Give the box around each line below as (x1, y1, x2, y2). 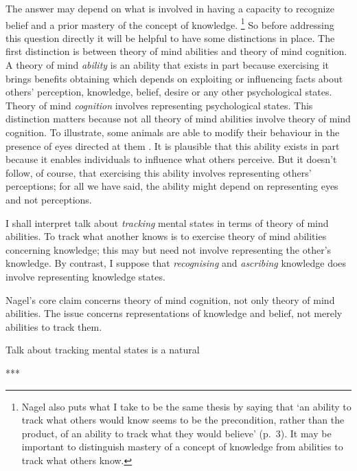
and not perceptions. (5, 192, 92, 206)
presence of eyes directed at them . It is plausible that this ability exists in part (5, 138, 340, 153)
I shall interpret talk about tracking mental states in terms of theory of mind (5, 215, 329, 230)
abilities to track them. (5, 319, 102, 333)
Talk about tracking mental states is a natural (5, 342, 200, 357)
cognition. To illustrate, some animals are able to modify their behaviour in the (5, 125, 340, 139)
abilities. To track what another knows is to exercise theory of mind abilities (5, 229, 327, 243)
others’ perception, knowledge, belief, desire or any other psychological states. (5, 85, 332, 99)
